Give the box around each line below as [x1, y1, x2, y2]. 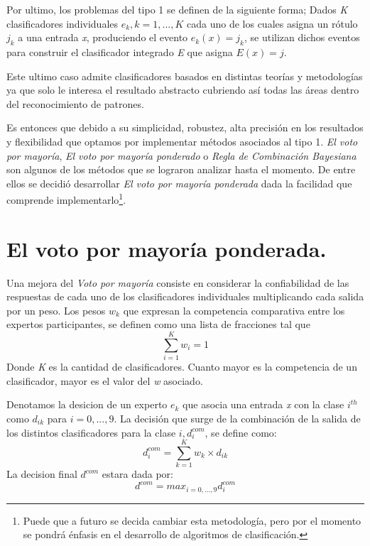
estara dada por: [102, 466, 173, 481]
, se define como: [205, 425, 277, 439]
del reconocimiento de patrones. [6, 96, 144, 111]
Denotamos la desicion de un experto [6, 397, 168, 412]
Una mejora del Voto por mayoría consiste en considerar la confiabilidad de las [6, 275, 349, 290]
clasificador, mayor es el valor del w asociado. [6, 373, 203, 388]
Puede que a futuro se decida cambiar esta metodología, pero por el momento [23, 513, 361, 528]
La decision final [6, 466, 77, 481]
